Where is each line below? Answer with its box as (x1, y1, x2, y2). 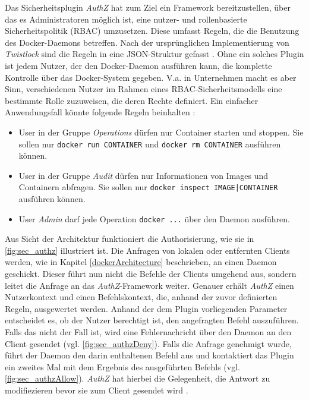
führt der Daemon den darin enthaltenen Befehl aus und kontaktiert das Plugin (5, 349, 294, 361)
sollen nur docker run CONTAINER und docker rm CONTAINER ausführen (18, 137, 281, 150)
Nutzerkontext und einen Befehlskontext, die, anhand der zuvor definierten (5, 291, 278, 303)
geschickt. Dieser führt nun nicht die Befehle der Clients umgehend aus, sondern (5, 267, 297, 280)
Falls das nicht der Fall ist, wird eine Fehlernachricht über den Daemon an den (5, 326, 292, 338)
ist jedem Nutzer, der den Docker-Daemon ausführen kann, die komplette (5, 59, 272, 71)
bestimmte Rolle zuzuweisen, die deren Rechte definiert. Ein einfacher (5, 94, 258, 106)
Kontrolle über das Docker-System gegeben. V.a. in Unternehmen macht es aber (5, 71, 297, 83)
